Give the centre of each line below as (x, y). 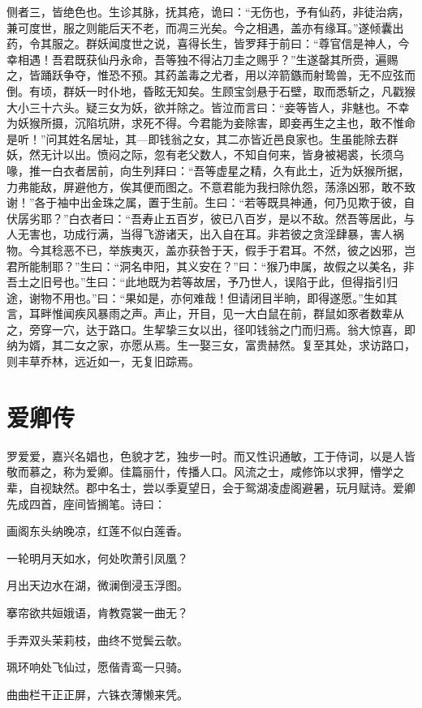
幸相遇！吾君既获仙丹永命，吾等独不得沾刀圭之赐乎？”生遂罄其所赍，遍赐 (202, 59)
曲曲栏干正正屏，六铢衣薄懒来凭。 (97, 694)
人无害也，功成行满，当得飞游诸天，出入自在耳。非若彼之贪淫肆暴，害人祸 (205, 234)
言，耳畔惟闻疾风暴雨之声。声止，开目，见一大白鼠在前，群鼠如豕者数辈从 (205, 313)
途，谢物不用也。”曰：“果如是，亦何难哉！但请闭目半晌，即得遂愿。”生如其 (202, 297)
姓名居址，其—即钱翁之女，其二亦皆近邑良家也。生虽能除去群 (233, 138)
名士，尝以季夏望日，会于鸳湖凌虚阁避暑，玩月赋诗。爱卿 (262, 487)
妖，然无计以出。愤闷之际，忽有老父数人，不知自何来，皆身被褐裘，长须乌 (205, 154)
